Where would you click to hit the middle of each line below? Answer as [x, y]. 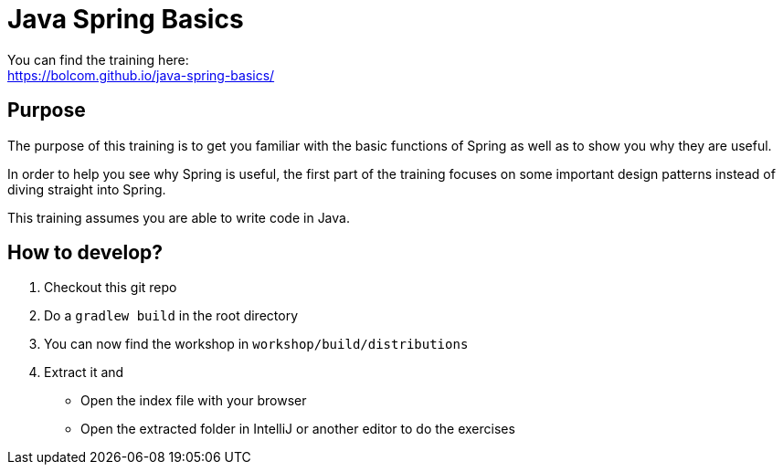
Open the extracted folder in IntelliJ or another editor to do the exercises [298, 429]
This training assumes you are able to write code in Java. [179, 217]
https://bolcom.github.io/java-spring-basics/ [141, 75]
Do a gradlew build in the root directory [171, 316]
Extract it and [84, 372]
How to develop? [85, 253]
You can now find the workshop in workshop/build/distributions [256, 344]
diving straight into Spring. [87, 189]
